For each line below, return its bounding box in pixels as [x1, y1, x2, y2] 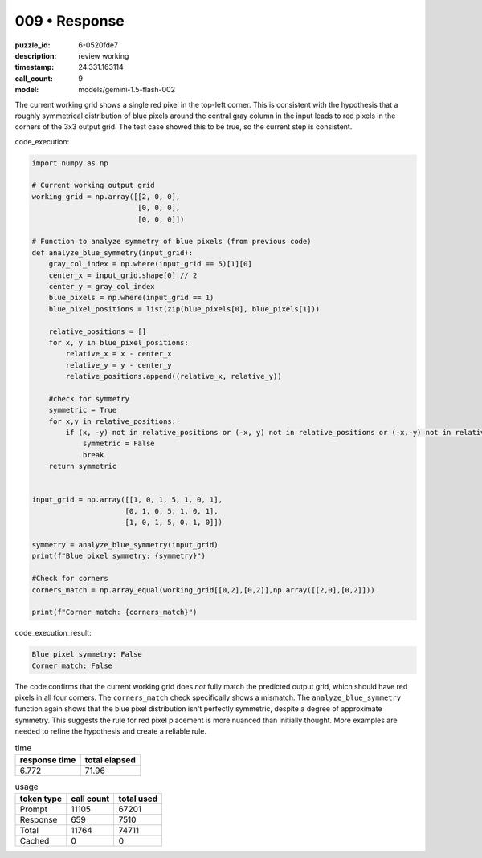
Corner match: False [31, 661, 112, 670]
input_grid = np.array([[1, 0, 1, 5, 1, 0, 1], [31, 495, 223, 505]
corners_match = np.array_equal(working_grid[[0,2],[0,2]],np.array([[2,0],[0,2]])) [31, 585, 375, 594]
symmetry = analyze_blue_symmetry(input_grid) [31, 540, 219, 549]
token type [19, 793, 62, 804]
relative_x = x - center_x [65, 349, 172, 359]
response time [19, 754, 76, 766]
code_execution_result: [14, 628, 92, 638]
